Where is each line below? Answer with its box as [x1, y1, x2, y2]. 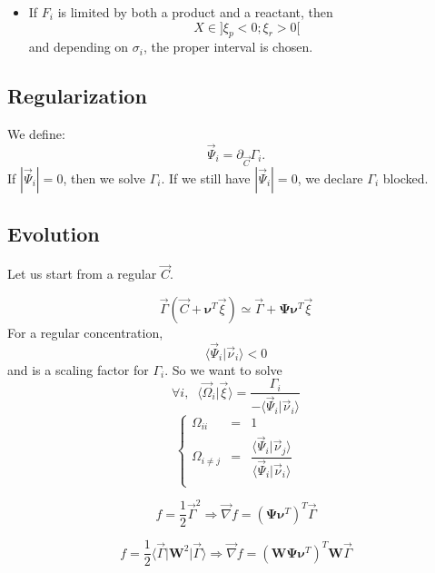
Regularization [7, 82, 147, 110]
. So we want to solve [164, 360, 282, 379]
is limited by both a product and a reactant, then [57, 3, 333, 21]
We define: [7, 124, 65, 143]
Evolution [7, 220, 100, 248]
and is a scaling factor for [7, 360, 149, 379]
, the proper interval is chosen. [143, 37, 313, 56]
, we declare [297, 168, 363, 187]
